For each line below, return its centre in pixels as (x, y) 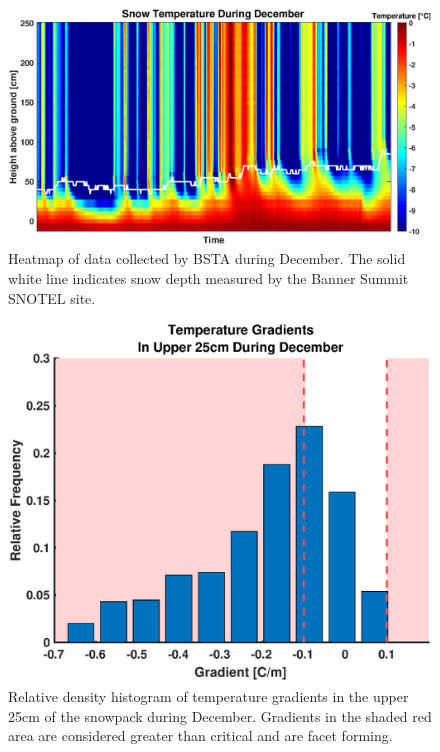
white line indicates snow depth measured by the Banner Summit (208, 278)
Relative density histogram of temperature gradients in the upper (208, 696)
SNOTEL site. (52, 297)
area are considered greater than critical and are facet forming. (200, 735)
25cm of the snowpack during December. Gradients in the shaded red (220, 715)
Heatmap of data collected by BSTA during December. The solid (207, 258)
